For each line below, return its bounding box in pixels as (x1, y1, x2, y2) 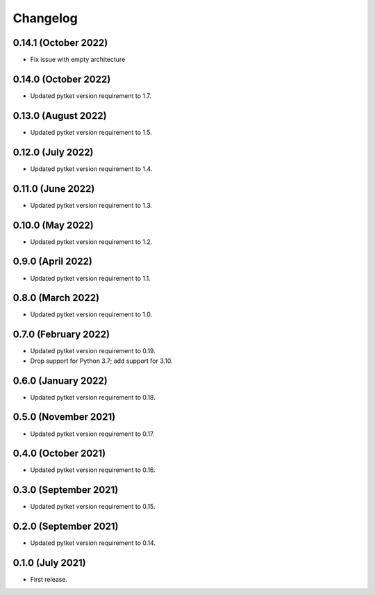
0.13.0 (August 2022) (12, 110, 107, 122)
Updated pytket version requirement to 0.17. (30, 430, 155, 438)
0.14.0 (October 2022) (12, 73, 111, 85)
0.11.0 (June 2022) (12, 183, 95, 195)
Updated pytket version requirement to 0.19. (30, 347, 156, 355)
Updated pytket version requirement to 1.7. (30, 91, 152, 100)
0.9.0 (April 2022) (12, 256, 93, 268)
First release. (30, 576, 68, 584)
